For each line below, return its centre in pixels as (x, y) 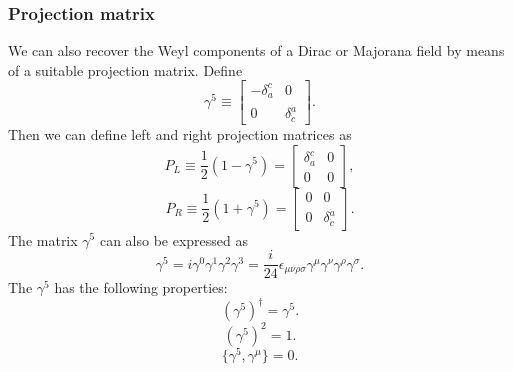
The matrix (43, 239)
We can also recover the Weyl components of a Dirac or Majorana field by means (256, 50)
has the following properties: (141, 287)
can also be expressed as (174, 239)
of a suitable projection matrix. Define (125, 69)
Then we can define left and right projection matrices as (180, 133)
